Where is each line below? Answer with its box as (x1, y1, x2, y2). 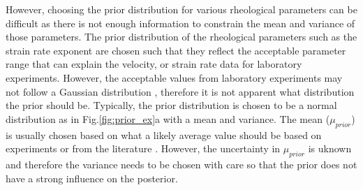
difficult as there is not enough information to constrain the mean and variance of (6, 15, 355, 30)
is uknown (308, 141, 352, 156)
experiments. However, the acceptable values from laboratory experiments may (6, 70, 343, 85)
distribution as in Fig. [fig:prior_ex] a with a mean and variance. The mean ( (6, 111, 330, 126)
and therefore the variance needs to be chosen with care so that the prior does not (6, 156, 357, 171)
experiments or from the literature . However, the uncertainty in (6, 141, 281, 156)
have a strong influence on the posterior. (6, 170, 178, 185)
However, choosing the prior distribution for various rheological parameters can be (6, 2, 357, 16)
